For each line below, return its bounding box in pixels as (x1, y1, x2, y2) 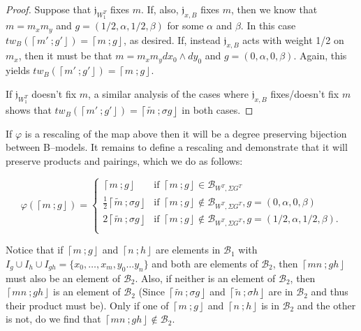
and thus (311, 284, 348, 299)
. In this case (240, 18, 296, 33)
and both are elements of (152, 256, 258, 270)
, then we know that (231, 2, 318, 16)
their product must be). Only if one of (6, 297, 169, 312)
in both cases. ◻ (182, 103, 253, 117)
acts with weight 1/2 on (242, 32, 344, 47)
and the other (297, 297, 356, 312)
